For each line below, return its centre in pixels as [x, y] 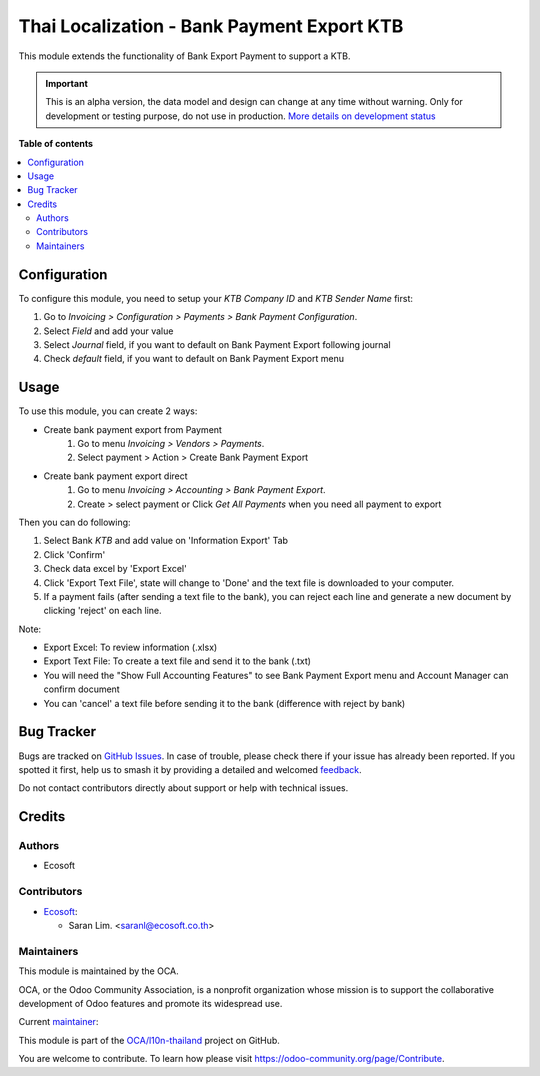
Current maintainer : [58, 1022]
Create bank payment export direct [116, 476]
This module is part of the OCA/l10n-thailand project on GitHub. [149, 1040]
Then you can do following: [74, 522]
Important [67, 83]
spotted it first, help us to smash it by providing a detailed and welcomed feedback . [190, 769]
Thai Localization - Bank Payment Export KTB [211, 26]
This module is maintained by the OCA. [98, 971]
